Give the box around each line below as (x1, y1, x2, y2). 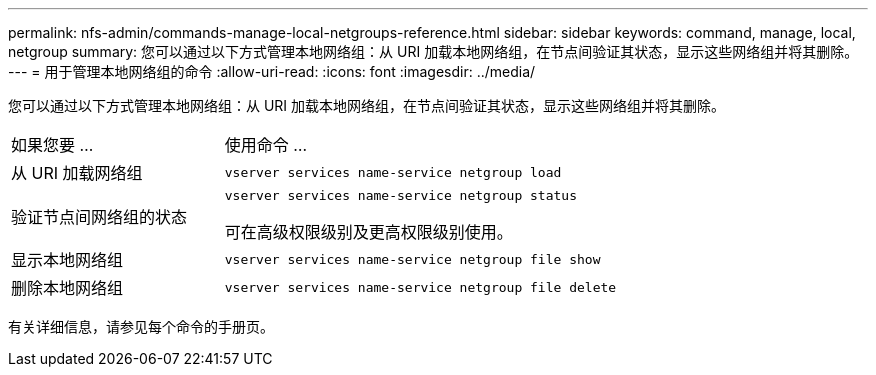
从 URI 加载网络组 (11, 163, 143, 183)
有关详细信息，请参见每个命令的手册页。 (8, 318, 274, 335)
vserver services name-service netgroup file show (224, 251, 601, 267)
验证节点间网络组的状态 (11, 206, 188, 227)
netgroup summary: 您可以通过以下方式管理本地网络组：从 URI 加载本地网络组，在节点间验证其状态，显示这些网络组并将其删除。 (8, 43, 859, 60)
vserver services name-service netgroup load (224, 164, 562, 180)
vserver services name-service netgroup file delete (224, 279, 617, 295)
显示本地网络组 (11, 250, 124, 270)
